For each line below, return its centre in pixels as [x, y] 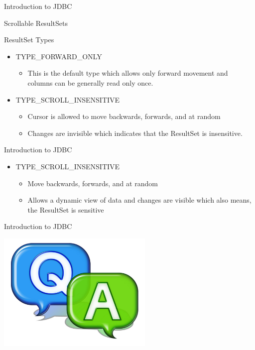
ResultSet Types [29, 40]
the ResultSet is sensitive [66, 209]
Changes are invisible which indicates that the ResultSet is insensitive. [135, 133]
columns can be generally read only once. [90, 82]
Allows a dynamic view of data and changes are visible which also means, [139, 200]
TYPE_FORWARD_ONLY [59, 56]
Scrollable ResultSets [36, 23]
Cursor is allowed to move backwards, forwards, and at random [124, 116]
